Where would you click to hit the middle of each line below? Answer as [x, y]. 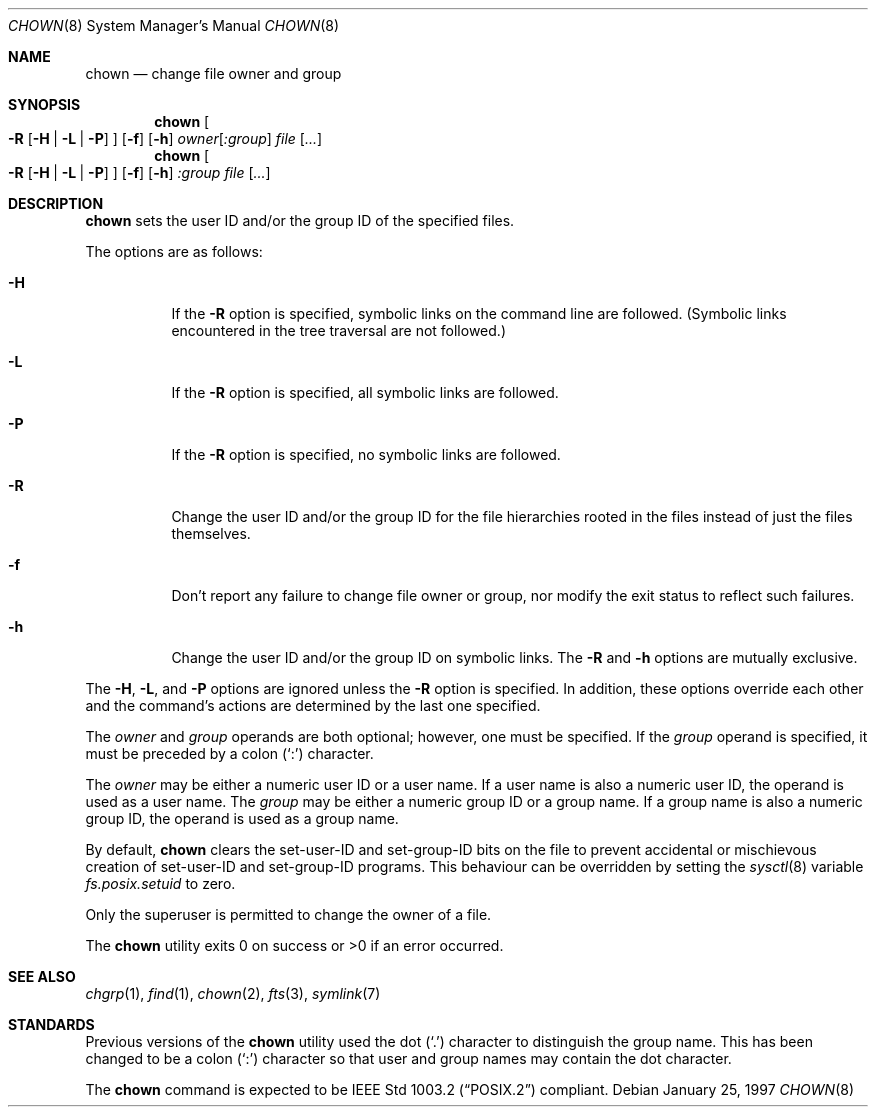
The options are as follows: [174, 251]
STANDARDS [51, 1024]
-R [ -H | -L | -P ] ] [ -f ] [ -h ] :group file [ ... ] [139, 172]
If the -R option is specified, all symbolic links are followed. [365, 392]
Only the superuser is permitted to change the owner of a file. [288, 914]
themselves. [211, 533]
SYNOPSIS [44, 104]
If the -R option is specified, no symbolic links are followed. [366, 454]
